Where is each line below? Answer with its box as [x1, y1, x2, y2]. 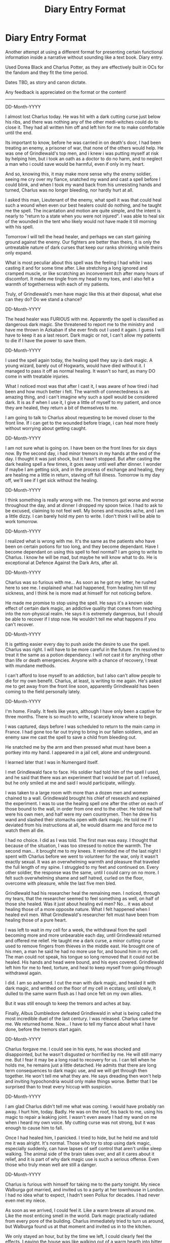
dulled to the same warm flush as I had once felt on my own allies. [5, 990, 143, 997]
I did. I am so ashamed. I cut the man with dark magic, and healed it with [5, 979, 156, 985]
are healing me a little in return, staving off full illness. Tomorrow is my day [5, 471, 160, 478]
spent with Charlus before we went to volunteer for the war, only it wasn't [5, 853, 158, 859]
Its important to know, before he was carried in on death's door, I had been [5, 139, 161, 145]
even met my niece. [5, 1197, 47, 1203]
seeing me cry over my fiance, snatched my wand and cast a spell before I [5, 176, 161, 182]
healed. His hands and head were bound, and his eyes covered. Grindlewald [5, 959, 164, 965]
